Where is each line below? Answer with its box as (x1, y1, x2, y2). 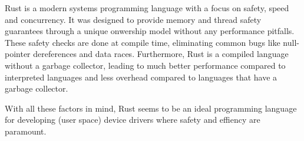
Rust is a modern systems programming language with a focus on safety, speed (5, 2, 289, 14)
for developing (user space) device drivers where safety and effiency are (5, 113, 260, 126)
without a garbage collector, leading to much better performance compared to (5, 59, 286, 71)
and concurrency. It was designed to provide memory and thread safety (5, 13, 262, 25)
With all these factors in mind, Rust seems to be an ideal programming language (5, 102, 297, 114)
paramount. (5, 125, 47, 137)
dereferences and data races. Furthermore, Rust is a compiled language (33, 48, 289, 60)
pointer (5, 48, 31, 60)
